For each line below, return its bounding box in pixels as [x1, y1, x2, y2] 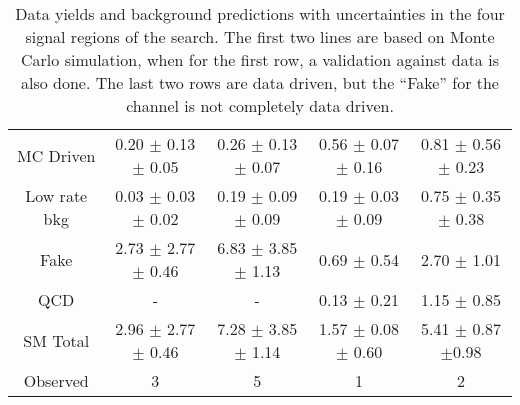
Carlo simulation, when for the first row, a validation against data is [21, 48, 499, 71]
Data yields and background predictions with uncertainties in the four [15, 2, 505, 25]
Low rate [25, 184, 88, 207]
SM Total [23, 328, 90, 352]
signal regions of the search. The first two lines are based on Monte [25, 25, 495, 48]
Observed [23, 369, 89, 392]
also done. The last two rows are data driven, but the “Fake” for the [21, 71, 499, 94]
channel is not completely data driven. [126, 94, 394, 117]
